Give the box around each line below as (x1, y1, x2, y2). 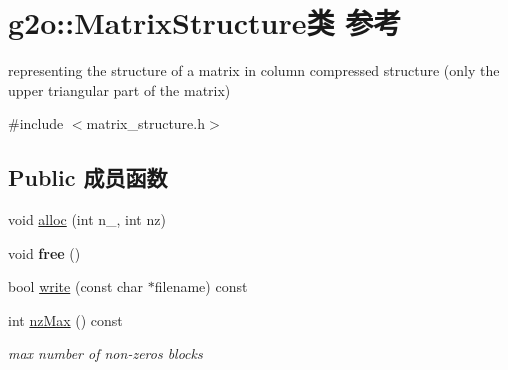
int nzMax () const (8, 309, 123, 330)
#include (8, 113, 64, 134)
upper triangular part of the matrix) (8, 79, 231, 100)
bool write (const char (8, 276, 144, 297)
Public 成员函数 (8, 162, 168, 193)
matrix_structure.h (86, 113, 206, 134)
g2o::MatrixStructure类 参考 (8, 2, 402, 43)
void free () (8, 242, 81, 263)
